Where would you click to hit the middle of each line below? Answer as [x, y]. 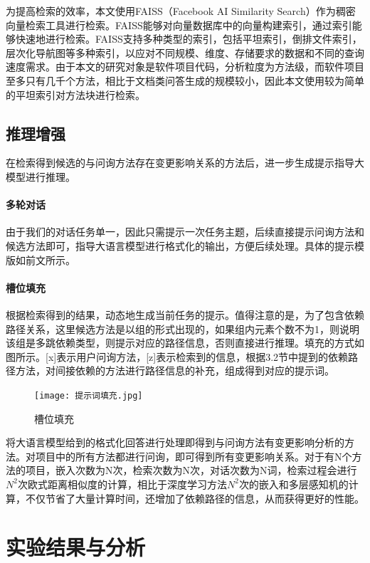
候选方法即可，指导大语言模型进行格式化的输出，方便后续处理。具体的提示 [180, 245]
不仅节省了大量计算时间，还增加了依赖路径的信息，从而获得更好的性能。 [195, 498]
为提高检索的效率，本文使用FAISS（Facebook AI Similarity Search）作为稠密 [181, 11]
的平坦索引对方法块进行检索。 [75, 94]
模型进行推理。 [41, 176]
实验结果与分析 [76, 547]
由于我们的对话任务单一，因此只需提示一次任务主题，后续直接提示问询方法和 [185, 232]
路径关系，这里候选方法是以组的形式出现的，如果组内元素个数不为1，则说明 [183, 328]
